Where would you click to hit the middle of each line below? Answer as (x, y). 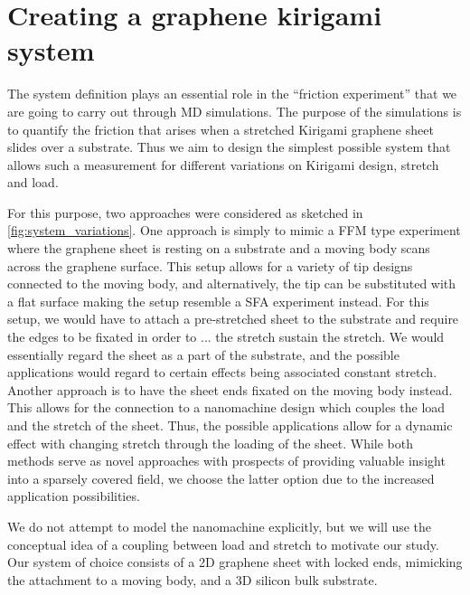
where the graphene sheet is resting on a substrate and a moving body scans (219, 248)
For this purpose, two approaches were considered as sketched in (185, 212)
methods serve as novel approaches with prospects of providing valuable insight (226, 461)
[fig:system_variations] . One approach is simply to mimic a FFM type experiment (234, 230)
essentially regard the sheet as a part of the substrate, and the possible (203, 354)
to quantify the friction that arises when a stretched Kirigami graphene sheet (221, 129)
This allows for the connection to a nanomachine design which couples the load (226, 407)
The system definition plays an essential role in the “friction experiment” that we (232, 94)
